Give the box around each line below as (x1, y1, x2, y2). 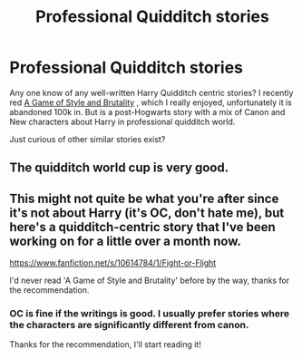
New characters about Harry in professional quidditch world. (9, 116, 236, 127)
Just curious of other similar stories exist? (9, 133, 166, 144)
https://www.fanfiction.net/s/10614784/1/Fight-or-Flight (9, 257, 217, 268)
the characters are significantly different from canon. (9, 319, 249, 332)
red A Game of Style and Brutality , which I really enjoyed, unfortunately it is (9, 97, 292, 108)
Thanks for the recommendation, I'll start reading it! (9, 339, 201, 350)
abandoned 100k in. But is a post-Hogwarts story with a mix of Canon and (9, 106, 286, 117)
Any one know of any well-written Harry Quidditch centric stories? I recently (9, 87, 294, 98)
